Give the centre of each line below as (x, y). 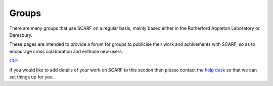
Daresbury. (21, 35)
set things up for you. (32, 77)
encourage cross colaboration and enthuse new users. (66, 51)
